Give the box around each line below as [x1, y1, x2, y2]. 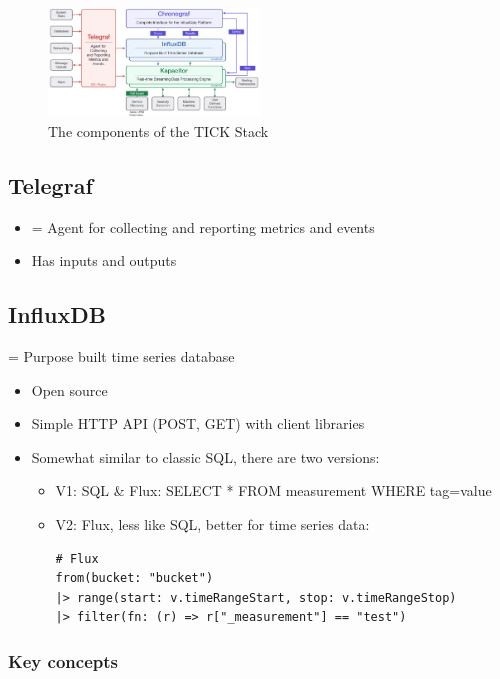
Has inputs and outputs [31, 250, 177, 271]
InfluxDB [8, 299, 106, 330]
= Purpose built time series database [8, 345, 235, 366]
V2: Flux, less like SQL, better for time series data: [55, 513, 370, 534]
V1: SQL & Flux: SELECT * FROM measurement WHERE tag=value [55, 480, 492, 501]
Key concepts [8, 648, 118, 673]
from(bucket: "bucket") [55, 571, 214, 586]
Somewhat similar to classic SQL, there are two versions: [31, 446, 380, 467]
